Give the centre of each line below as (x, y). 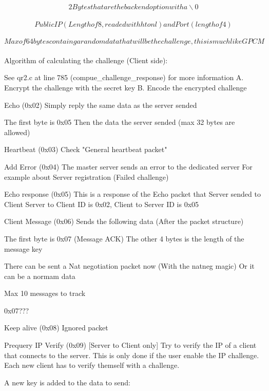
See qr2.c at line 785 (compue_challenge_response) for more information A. (124, 77)
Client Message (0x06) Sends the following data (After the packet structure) (124, 221)
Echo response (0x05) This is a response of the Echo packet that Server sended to (132, 194)
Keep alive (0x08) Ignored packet (56, 328)
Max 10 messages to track (45, 293)
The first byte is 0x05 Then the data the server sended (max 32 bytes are (120, 122)
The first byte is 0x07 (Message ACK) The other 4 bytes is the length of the (124, 238)
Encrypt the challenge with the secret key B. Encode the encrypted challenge (126, 87)
